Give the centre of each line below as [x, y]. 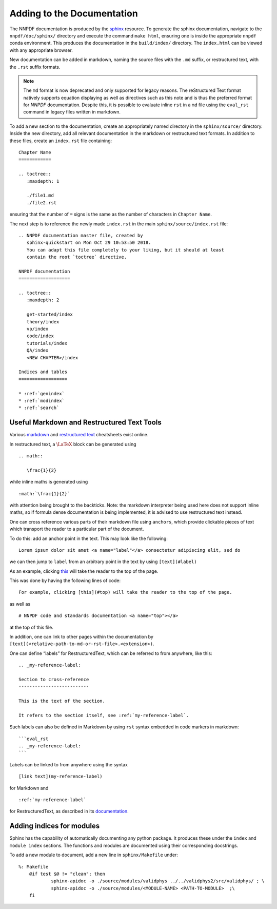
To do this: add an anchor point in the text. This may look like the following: [88, 538]
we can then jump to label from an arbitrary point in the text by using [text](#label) [103, 562]
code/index [40, 336]
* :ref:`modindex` [42, 401]
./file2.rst [42, 202]
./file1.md [40, 196]
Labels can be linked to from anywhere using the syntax [69, 764]
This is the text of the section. [62, 701]
